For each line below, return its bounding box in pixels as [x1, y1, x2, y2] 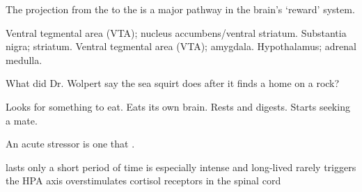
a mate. [6, 113, 38, 127]
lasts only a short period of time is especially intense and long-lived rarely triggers [6, 159, 356, 174]
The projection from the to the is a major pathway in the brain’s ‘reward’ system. [6, 2, 355, 16]
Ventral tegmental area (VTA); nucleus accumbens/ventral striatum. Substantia [6, 25, 347, 40]
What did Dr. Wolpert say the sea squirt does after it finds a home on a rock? [6, 76, 340, 90]
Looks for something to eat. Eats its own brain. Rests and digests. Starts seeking [6, 99, 350, 113]
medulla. [6, 52, 42, 67]
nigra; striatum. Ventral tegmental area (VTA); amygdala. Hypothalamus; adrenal [6, 39, 356, 54]
